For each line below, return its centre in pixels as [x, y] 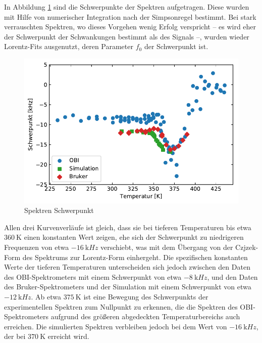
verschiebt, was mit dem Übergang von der [167, 247]
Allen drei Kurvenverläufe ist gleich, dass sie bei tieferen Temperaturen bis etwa [128, 227]
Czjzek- [247, 247]
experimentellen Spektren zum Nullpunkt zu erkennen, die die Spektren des [121, 306]
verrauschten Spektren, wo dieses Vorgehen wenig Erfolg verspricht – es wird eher [130, 27]
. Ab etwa [46, 296]
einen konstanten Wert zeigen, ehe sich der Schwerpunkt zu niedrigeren [134, 237]
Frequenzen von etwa [37, 247]
